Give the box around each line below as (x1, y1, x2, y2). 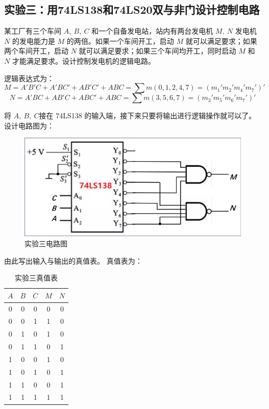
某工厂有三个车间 (4, 25, 61, 36)
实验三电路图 (25, 238, 67, 248)
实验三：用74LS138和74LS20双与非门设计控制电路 (4, 2, 260, 17)
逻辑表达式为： (4, 72, 54, 83)
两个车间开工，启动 (4, 45, 68, 56)
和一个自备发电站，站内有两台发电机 (91, 25, 213, 36)
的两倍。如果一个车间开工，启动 (66, 35, 174, 46)
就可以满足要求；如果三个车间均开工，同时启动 (79, 45, 236, 56)
